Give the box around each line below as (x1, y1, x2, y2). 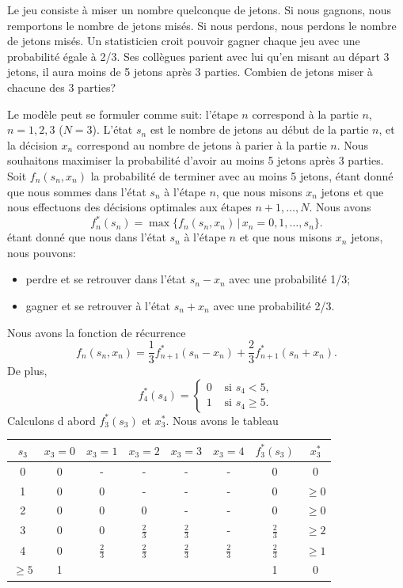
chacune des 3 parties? (7, 78, 116, 95)
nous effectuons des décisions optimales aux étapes (7, 199, 252, 215)
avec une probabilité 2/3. (213, 298, 335, 313)
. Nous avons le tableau (165, 412, 279, 428)
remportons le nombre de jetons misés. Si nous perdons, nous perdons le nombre (7, 17, 397, 33)
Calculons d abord (7, 412, 96, 428)
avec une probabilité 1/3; (229, 271, 351, 287)
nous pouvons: (7, 244, 76, 260)
